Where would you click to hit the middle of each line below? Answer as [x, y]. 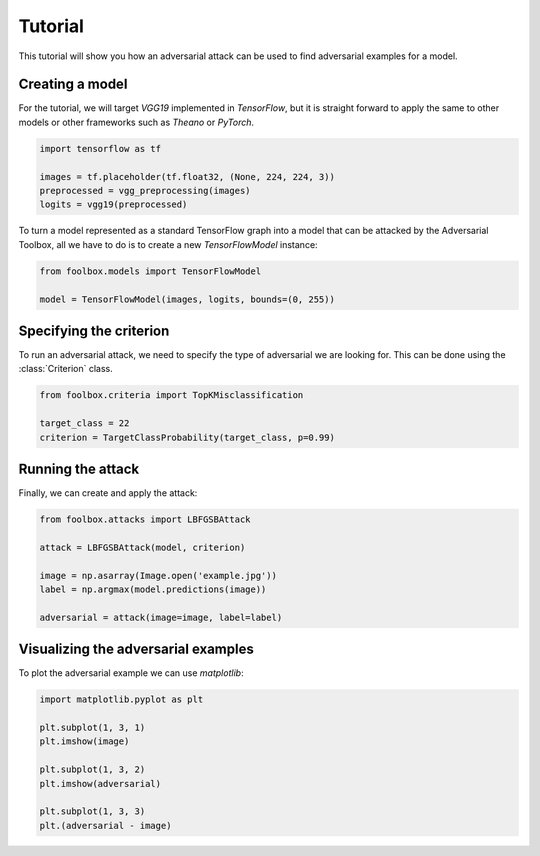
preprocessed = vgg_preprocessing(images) [145, 190]
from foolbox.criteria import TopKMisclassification [171, 395]
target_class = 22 [84, 423]
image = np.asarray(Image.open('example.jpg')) [158, 575]
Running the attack [79, 468]
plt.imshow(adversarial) [100, 783]
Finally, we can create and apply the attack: [108, 493]
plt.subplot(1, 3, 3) [92, 811]
